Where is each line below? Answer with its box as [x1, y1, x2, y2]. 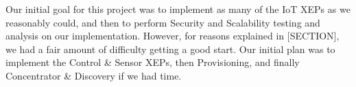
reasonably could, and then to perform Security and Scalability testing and [5, 15, 320, 29]
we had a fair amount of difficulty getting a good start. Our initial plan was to [5, 41, 335, 56]
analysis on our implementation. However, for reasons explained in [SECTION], [5, 29, 340, 43]
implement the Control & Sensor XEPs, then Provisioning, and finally [5, 55, 300, 69]
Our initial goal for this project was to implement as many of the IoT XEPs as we [5, 2, 351, 16]
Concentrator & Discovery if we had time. [5, 68, 182, 82]
